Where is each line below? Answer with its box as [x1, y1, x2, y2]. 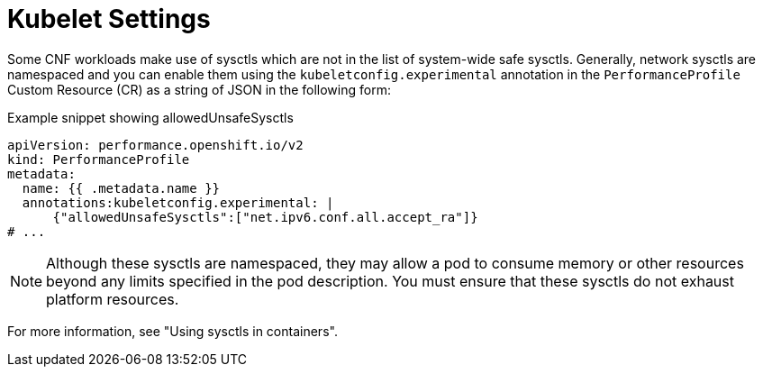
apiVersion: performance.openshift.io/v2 [7, 137, 304, 152]
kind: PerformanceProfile [7, 151, 190, 167]
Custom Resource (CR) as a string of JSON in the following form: [7, 81, 391, 97]
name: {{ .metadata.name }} [22, 180, 221, 196]
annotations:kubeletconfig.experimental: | [22, 195, 334, 210]
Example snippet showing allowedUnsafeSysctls [7, 109, 294, 125]
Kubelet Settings [7, 4, 211, 34]
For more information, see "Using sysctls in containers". [7, 323, 338, 339]
